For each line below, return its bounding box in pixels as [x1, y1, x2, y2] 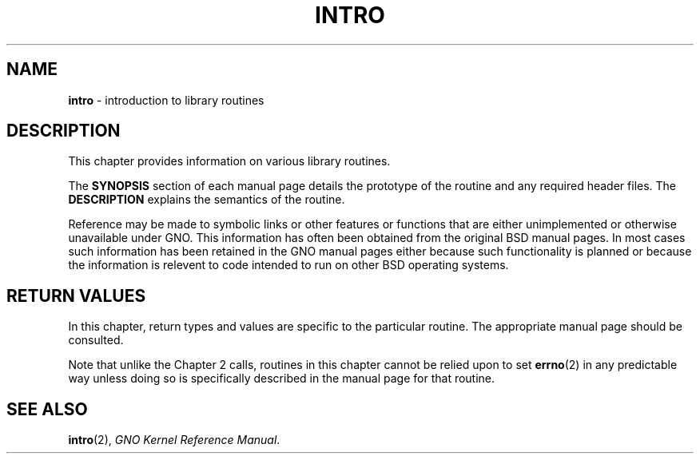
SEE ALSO [6, 399, 88, 419]
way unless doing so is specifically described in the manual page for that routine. [68, 371, 495, 386]
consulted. [68, 333, 124, 347]
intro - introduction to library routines [68, 93, 264, 107]
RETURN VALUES [6, 285, 146, 306]
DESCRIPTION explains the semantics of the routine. [68, 192, 345, 207]
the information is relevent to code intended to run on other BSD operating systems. [68, 258, 509, 272]
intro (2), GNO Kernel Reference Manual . [68, 433, 280, 447]
